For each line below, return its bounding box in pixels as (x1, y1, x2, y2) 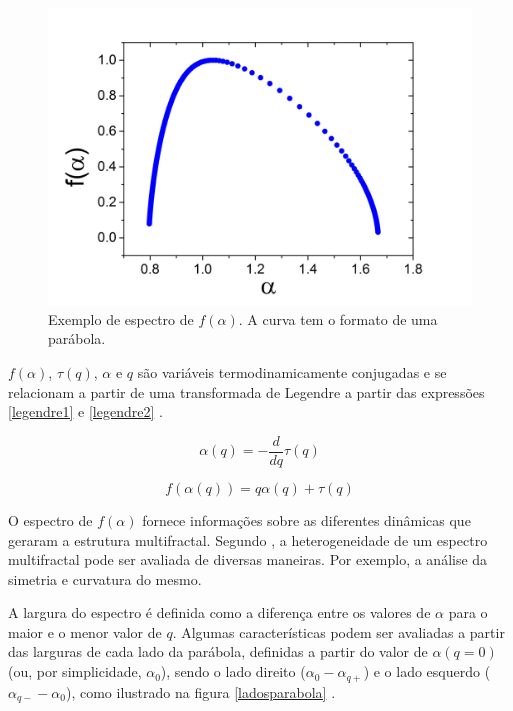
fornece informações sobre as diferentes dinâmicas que (142, 509, 471, 530)
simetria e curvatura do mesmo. (8, 568, 202, 589)
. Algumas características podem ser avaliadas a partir (172, 621, 505, 642)
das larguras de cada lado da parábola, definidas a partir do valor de (8, 641, 428, 662)
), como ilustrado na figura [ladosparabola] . (65, 681, 336, 702)
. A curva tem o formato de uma (238, 308, 438, 329)
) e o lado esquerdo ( (363, 661, 491, 682)
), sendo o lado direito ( (160, 661, 306, 682)
